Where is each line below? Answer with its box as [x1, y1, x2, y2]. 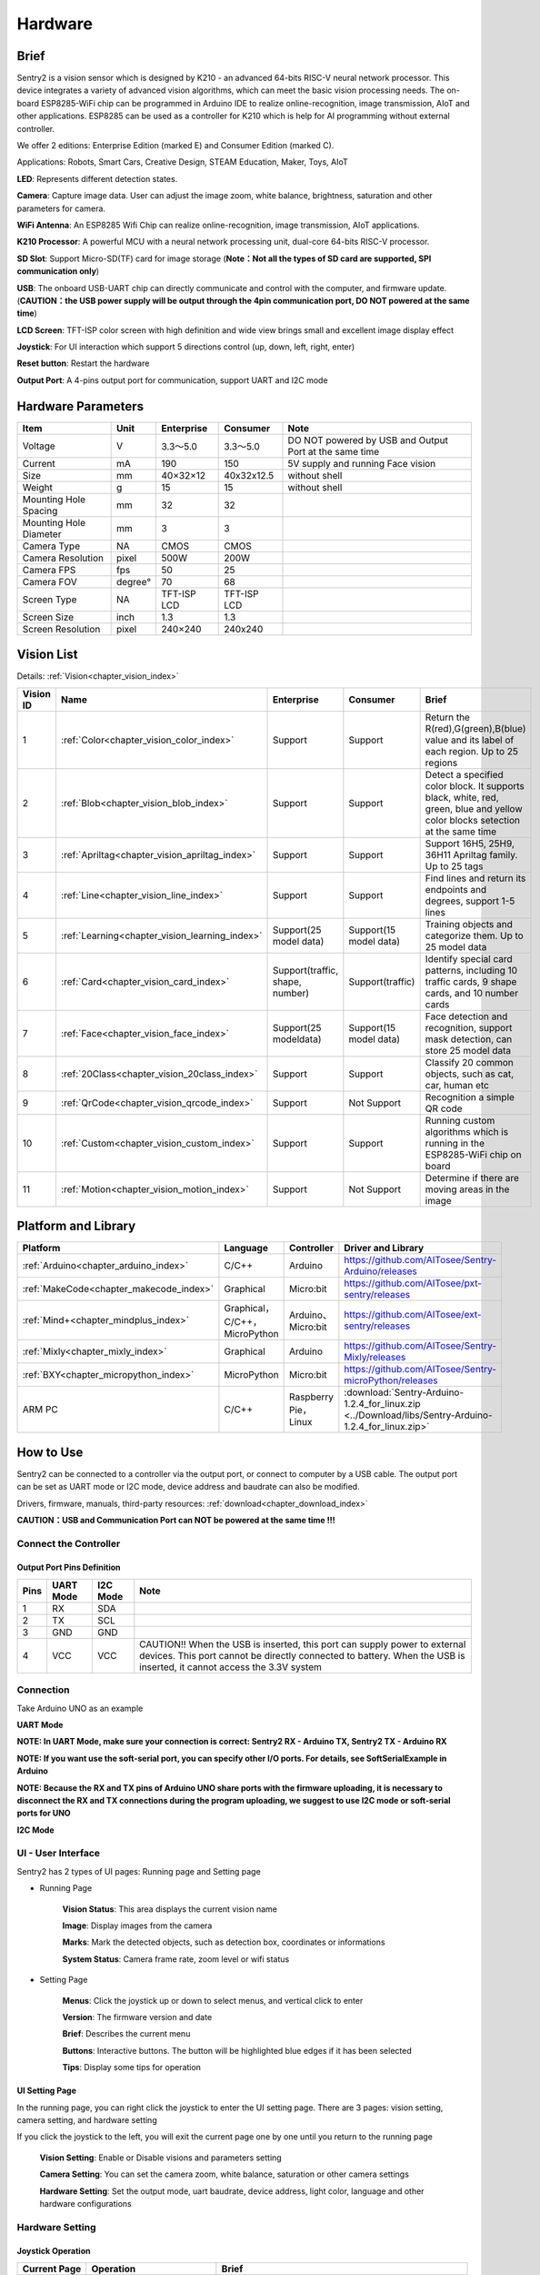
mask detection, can [425, 1033, 513, 1046]
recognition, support [425, 1021, 513, 1034]
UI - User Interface [16, 1847, 100, 1860]
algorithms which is [425, 1125, 509, 1137]
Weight [22, 480, 54, 493]
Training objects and [425, 917, 513, 930]
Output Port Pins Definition [16, 1562, 121, 1573]
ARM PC [22, 1403, 58, 1416]
